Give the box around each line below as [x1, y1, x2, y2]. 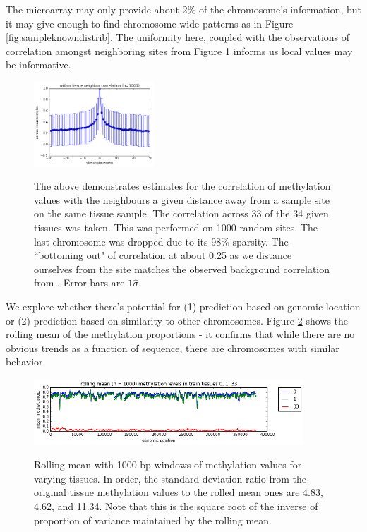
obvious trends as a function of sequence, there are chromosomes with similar [6, 340, 339, 355]
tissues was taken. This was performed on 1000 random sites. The [34, 220, 318, 235]
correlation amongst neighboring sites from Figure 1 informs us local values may [6, 43, 353, 58]
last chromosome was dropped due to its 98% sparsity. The [34, 234, 289, 248]
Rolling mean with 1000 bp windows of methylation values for [34, 457, 302, 472]
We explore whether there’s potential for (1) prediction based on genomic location [6, 299, 361, 314]
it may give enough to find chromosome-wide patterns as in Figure [6, 16, 294, 30]
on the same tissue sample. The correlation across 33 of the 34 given [34, 206, 329, 221]
